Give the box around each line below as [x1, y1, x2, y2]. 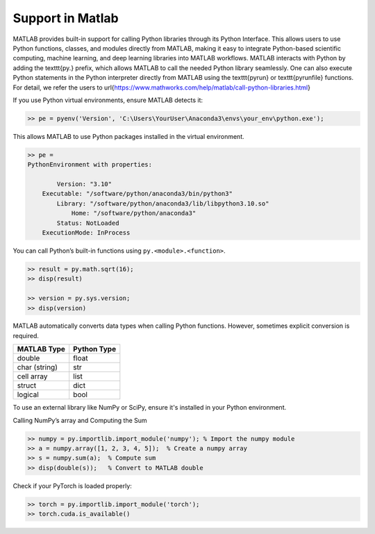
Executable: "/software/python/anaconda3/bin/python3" [42, 190, 233, 198]
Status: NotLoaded [56, 219, 119, 227]
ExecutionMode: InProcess [42, 228, 131, 236]
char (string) [17, 362, 58, 372]
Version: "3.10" [56, 181, 112, 188]
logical [17, 390, 40, 399]
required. [12, 331, 40, 340]
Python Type [73, 344, 117, 354]
